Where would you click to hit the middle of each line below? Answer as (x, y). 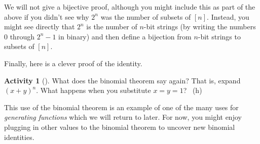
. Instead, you (228, 16)
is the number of (112, 27)
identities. (19, 137)
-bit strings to (219, 36)
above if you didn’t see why (47, 16)
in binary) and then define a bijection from (125, 36)
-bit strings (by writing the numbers (200, 27)
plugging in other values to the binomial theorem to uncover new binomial (120, 127)
